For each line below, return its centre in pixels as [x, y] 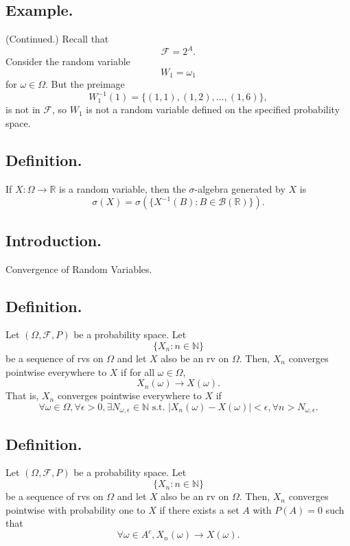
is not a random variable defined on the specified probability [213, 109]
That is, [22, 395]
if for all [138, 371]
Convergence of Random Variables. [79, 269]
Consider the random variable [68, 61]
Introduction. [54, 240]
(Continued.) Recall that [57, 39]
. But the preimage [85, 84]
